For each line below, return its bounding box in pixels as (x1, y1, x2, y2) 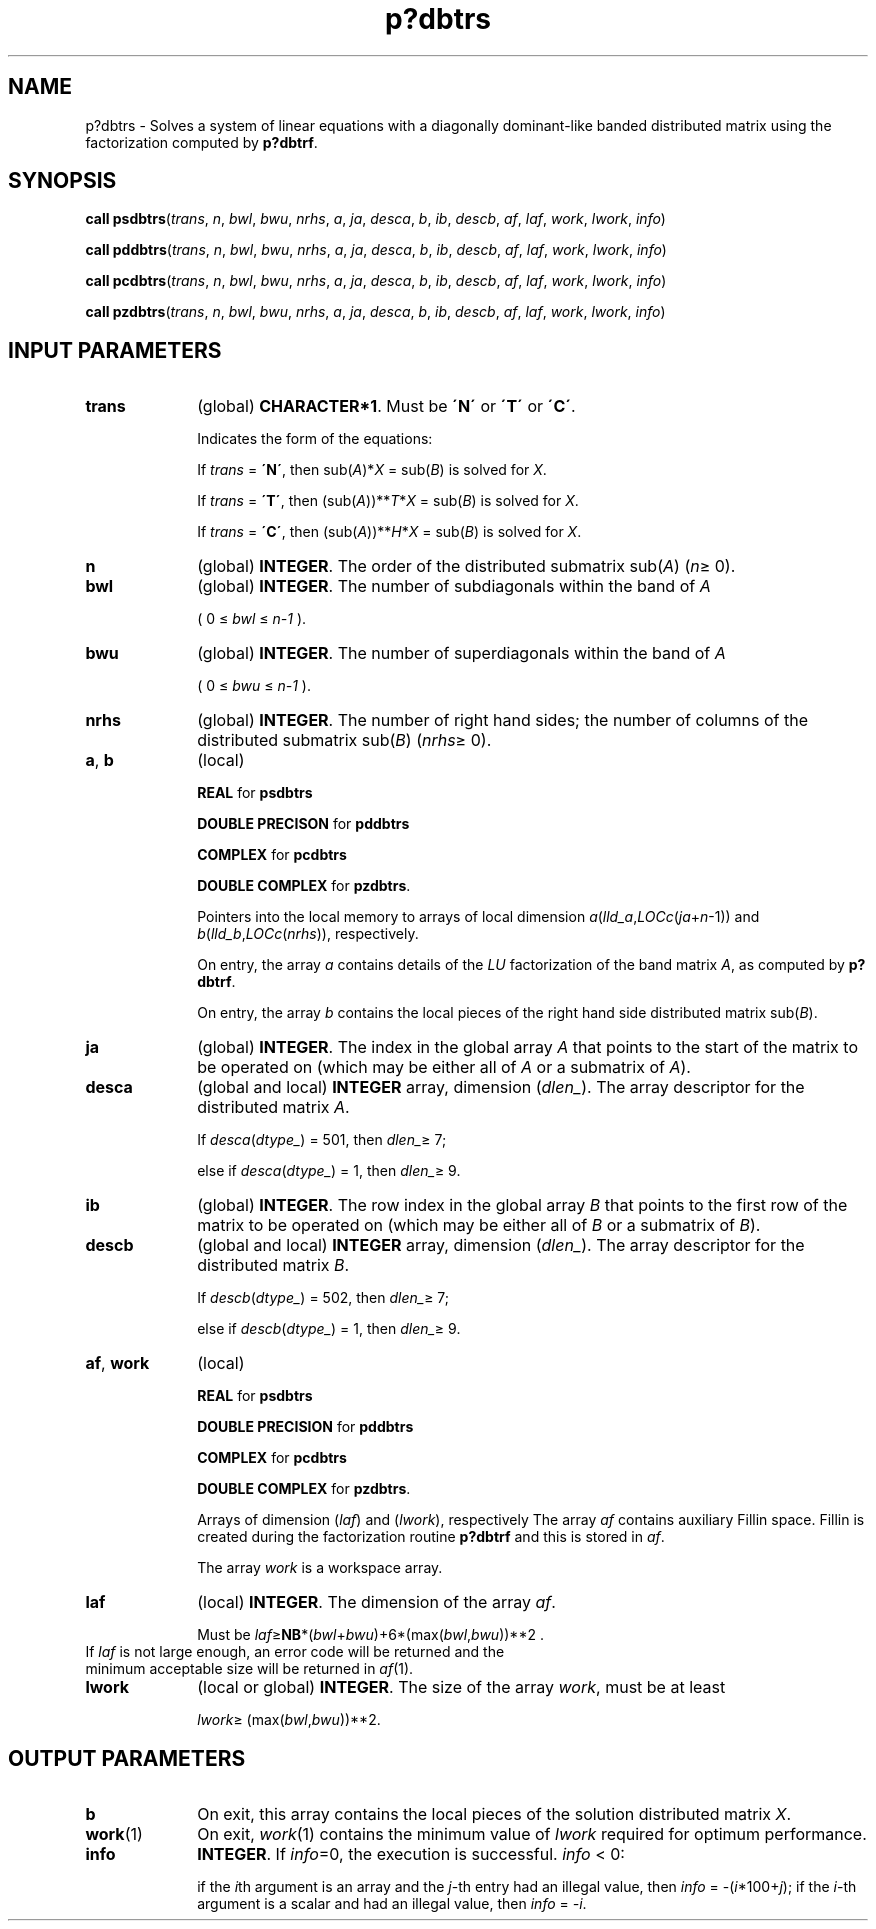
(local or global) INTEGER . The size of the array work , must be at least (197, 1677, 726, 1698)
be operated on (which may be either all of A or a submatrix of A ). (197, 1057, 691, 1078)
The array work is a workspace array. (197, 1559, 443, 1577)
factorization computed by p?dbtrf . (85, 133, 318, 151)
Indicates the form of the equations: (197, 430, 433, 448)
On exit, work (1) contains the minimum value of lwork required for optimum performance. (197, 1824, 867, 1845)
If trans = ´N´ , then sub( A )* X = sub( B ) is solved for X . (197, 461, 547, 479)
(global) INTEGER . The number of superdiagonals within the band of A (197, 643, 726, 664)
